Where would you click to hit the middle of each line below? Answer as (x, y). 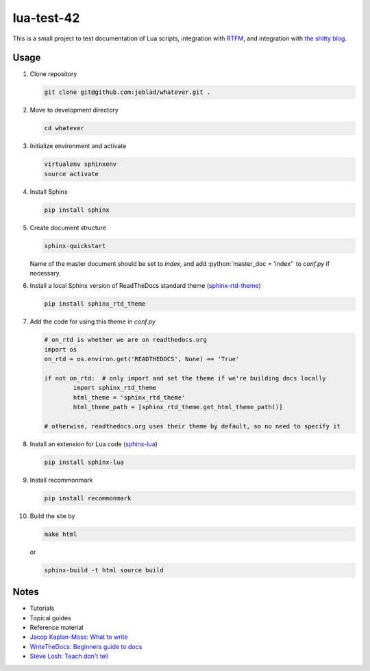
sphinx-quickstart (75, 246)
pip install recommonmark (88, 498)
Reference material (57, 628)
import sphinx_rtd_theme (115, 388)
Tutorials (42, 608)
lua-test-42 (46, 18)
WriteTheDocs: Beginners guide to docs (86, 646)
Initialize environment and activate (78, 146)
